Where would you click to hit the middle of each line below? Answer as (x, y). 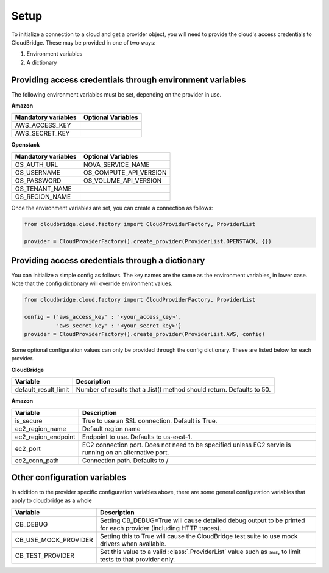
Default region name (111, 429)
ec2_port (28, 448)
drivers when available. (133, 544)
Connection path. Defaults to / (125, 460)
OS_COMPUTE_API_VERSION (125, 172)
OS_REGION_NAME (43, 197)
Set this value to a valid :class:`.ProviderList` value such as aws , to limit (200, 552)
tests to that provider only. (137, 559)
